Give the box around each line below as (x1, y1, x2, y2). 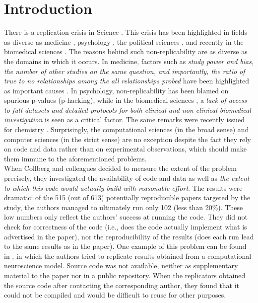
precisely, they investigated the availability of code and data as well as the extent (4, 173, 250, 183)
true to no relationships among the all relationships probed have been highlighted (4, 76, 250, 86)
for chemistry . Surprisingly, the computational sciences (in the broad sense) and (4, 124, 249, 135)
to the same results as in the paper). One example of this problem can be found (4, 241, 247, 251)
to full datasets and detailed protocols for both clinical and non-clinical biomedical (4, 104, 251, 115)
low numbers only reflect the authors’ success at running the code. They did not (4, 212, 248, 222)
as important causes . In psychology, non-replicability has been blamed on (4, 85, 229, 95)
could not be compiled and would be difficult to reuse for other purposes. (4, 290, 226, 300)
